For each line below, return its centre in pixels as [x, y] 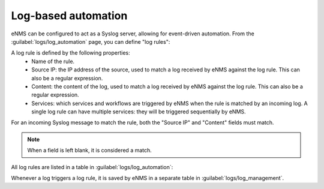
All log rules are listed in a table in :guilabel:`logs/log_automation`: [92, 167]
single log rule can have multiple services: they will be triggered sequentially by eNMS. [139, 112]
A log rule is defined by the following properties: [70, 53]
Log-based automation [69, 16]
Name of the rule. [53, 61]
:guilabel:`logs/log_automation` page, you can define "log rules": [91, 41]
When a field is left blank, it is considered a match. [90, 151]
